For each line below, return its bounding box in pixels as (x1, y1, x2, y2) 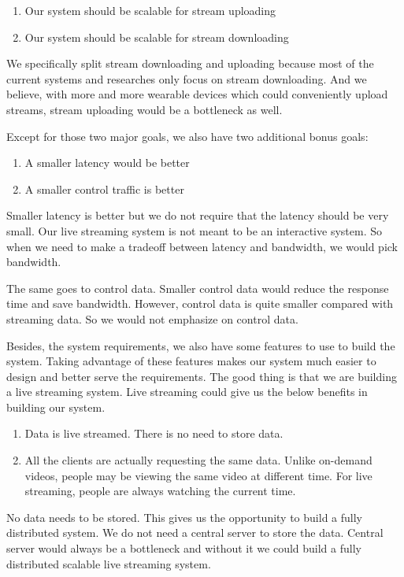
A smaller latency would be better (24, 154, 190, 171)
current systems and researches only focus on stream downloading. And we (6, 70, 367, 87)
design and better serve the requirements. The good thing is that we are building (6, 368, 397, 384)
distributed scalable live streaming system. (6, 555, 211, 571)
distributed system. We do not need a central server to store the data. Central (6, 524, 384, 541)
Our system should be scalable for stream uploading (24, 2, 276, 18)
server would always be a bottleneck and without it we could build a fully (6, 540, 361, 557)
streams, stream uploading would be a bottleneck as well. (6, 101, 283, 117)
